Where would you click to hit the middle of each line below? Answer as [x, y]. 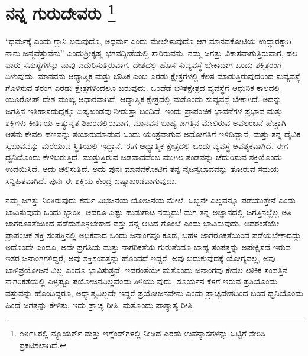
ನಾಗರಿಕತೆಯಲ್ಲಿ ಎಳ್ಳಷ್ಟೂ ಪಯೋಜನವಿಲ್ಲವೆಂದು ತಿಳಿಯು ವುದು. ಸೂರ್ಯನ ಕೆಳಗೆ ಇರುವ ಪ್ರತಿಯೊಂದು [141, 281]
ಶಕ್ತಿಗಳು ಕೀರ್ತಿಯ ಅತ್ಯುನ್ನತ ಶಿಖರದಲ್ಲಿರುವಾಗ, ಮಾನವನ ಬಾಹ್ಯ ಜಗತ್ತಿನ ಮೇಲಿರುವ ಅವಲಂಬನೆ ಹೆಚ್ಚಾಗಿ [146, 122]
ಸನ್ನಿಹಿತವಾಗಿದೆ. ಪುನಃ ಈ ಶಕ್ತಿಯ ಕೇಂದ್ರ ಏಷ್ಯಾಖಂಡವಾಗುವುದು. [91, 180]
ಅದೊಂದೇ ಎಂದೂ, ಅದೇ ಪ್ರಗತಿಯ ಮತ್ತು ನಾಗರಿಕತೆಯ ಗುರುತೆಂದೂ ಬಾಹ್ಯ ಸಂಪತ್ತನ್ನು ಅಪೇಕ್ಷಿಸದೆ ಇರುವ [148, 246]
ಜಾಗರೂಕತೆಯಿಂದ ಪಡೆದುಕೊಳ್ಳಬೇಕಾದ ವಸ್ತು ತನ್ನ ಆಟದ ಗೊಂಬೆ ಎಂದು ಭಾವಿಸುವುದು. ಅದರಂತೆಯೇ [142, 223]
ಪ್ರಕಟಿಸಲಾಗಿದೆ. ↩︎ [43, 344]
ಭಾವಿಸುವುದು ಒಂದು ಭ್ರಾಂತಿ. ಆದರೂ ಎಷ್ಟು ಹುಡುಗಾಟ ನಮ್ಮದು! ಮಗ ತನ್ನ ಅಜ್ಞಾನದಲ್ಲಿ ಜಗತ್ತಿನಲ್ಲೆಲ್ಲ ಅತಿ [148, 211]
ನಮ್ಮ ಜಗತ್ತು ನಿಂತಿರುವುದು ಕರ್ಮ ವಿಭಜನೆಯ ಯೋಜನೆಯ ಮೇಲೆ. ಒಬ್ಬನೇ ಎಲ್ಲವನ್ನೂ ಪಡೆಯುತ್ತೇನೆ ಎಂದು [150, 200]
